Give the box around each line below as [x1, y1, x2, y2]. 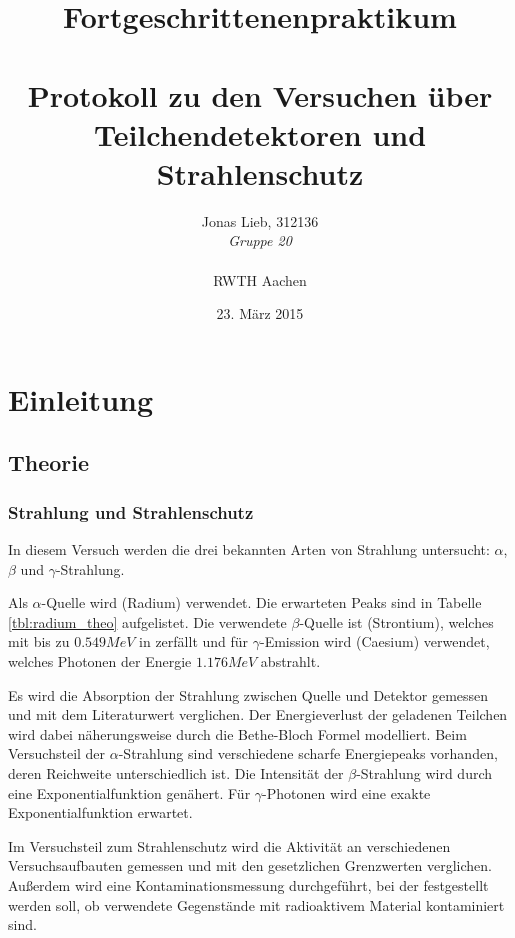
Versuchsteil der [8, 743, 106, 764]
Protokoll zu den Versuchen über [27, 74, 493, 115]
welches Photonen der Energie [8, 651, 192, 671]
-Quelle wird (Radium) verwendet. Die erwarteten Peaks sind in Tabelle [41, 592, 482, 613]
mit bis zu [8, 631, 70, 652]
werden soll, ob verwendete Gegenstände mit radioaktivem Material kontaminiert [8, 894, 505, 915]
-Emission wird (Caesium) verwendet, [259, 631, 490, 652]
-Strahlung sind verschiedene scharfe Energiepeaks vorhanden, [118, 743, 498, 764]
